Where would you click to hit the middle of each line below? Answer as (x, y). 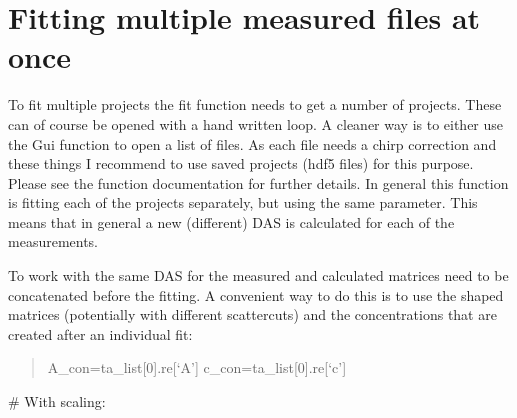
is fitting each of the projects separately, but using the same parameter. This (243, 202)
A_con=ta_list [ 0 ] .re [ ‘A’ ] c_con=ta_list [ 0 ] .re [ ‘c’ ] (197, 367)
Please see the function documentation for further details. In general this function (258, 182)
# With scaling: (57, 401)
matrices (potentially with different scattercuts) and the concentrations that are (252, 314)
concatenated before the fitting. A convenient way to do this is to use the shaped (256, 294)
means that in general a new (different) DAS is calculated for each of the (231, 221)
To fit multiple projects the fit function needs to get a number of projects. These (255, 104)
